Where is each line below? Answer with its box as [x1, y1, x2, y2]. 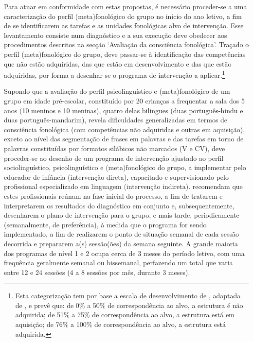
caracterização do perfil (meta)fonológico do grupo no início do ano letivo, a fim [4, 11, 242, 21]
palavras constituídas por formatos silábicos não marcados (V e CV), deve [4, 143, 225, 153]
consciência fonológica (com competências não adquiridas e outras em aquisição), [4, 124, 245, 134]
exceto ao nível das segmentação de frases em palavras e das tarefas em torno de [4, 134, 244, 144]
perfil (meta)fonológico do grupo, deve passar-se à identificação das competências [4, 49, 246, 59]
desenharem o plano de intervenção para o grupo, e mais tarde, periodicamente [4, 210, 239, 220]
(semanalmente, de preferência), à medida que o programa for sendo [4, 219, 207, 229]
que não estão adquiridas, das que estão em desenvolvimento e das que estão [4, 58, 232, 68]
